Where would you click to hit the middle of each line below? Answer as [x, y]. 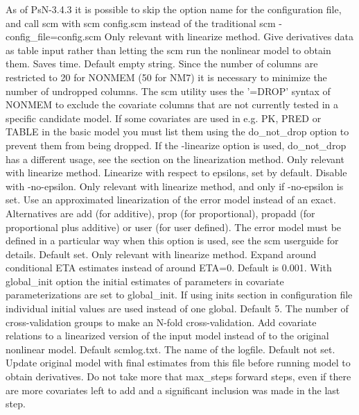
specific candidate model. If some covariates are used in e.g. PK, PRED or [164, 118]
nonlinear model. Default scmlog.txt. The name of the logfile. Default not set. [170, 349]
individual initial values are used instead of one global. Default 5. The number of [177, 308]
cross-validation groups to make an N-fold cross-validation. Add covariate [161, 322]
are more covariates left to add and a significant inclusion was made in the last [173, 390]
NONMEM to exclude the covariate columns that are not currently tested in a [172, 104]
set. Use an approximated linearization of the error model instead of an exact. [171, 200]
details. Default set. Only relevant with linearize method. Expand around [161, 254]
